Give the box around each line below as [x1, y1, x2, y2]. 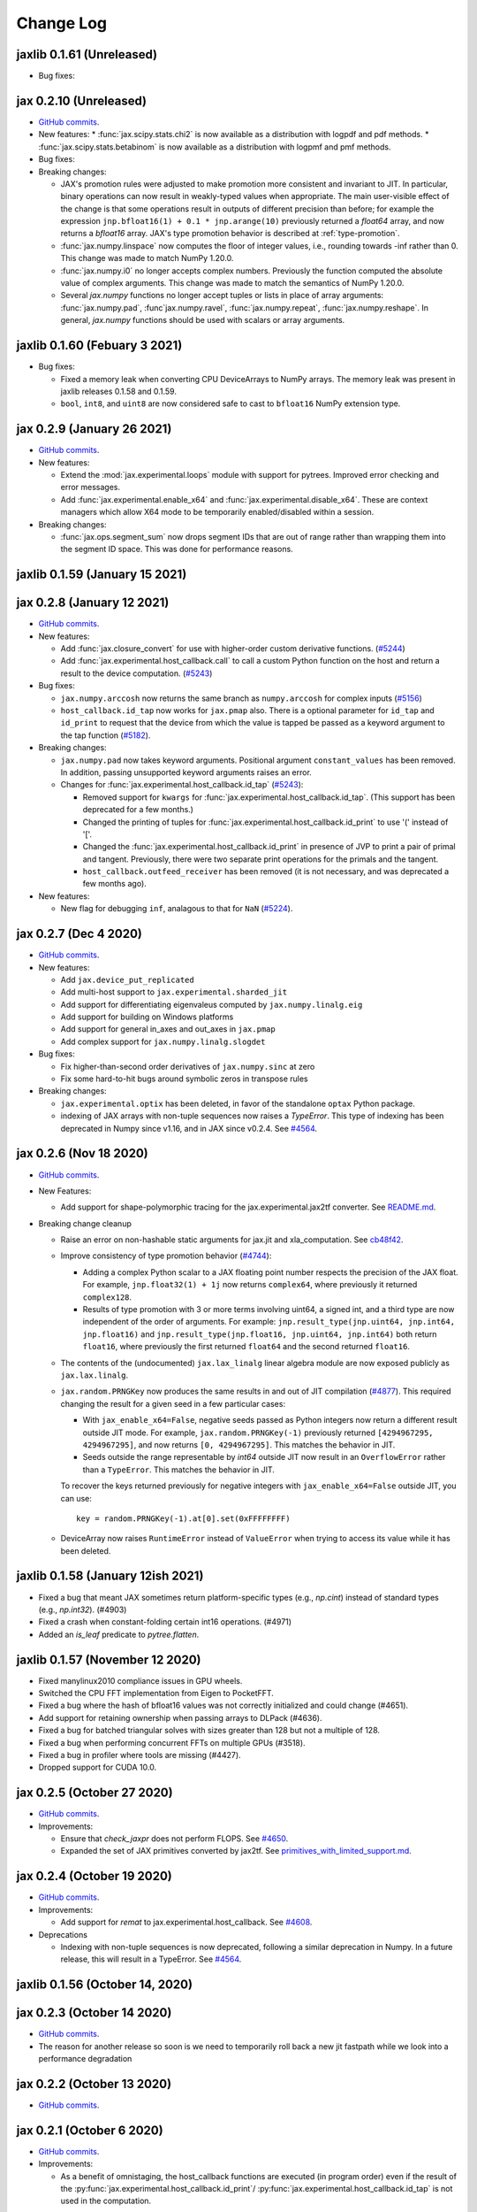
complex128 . [82, 1292, 132, 1302]
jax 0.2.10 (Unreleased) [16, 93, 148, 108]
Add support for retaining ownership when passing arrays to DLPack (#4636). [38, 1712, 322, 1723]
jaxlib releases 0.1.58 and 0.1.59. [60, 386, 177, 396]
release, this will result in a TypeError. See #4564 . [60, 1954, 242, 1964]
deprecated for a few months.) [82, 804, 194, 815]
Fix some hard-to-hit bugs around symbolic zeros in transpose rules [60, 1073, 308, 1084]
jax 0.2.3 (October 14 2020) [16, 2005, 172, 2021]
